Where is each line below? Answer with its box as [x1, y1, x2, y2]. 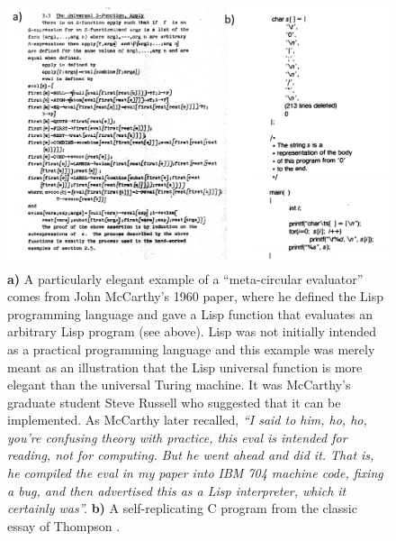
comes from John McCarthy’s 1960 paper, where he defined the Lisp [7, 287, 384, 306]
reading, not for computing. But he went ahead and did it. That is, [7, 445, 374, 464]
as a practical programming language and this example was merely [7, 339, 375, 358]
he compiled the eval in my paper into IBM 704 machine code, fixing [7, 463, 383, 482]
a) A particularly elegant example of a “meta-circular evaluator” [7, 269, 364, 288]
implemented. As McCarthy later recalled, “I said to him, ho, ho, [7, 410, 367, 429]
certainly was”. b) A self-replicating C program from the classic [7, 499, 357, 518]
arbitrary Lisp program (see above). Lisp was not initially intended [7, 322, 377, 341]
